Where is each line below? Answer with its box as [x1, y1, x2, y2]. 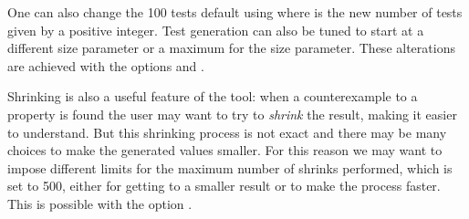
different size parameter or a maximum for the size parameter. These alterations [7, 38, 455, 57]
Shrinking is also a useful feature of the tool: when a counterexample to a [7, 87, 418, 106]
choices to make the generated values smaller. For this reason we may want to [7, 141, 443, 160]
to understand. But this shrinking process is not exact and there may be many [7, 122, 447, 141]
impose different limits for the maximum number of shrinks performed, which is [7, 158, 453, 177]
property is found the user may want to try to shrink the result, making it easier [7, 104, 457, 123]
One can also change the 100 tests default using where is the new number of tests [7, 3, 463, 21]
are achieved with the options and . [7, 56, 204, 75]
